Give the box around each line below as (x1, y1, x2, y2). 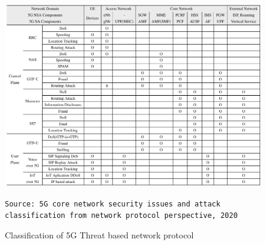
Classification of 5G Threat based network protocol (5, 229, 194, 241)
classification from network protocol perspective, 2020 (5, 211, 238, 220)
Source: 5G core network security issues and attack (5, 199, 220, 208)
